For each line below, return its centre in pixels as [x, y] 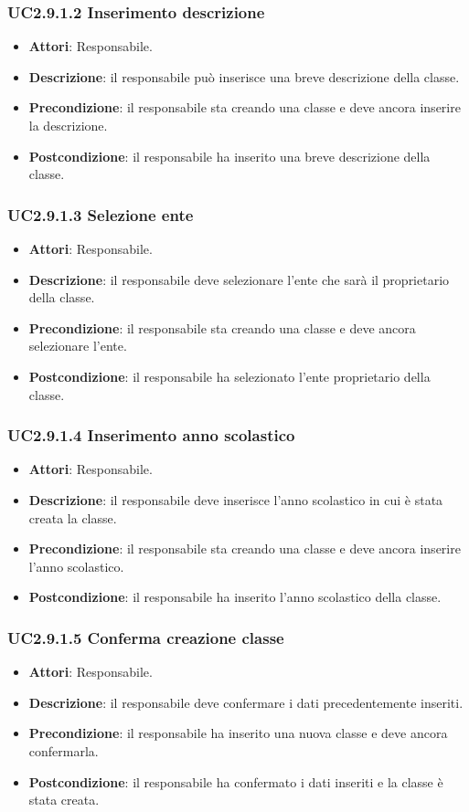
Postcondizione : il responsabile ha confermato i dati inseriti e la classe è [236, 781]
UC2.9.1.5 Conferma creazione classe [146, 637]
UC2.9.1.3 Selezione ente [101, 214]
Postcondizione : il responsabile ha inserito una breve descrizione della [229, 156]
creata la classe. [73, 517]
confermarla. [64, 750]
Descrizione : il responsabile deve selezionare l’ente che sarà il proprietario [239, 279]
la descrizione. [68, 125]
